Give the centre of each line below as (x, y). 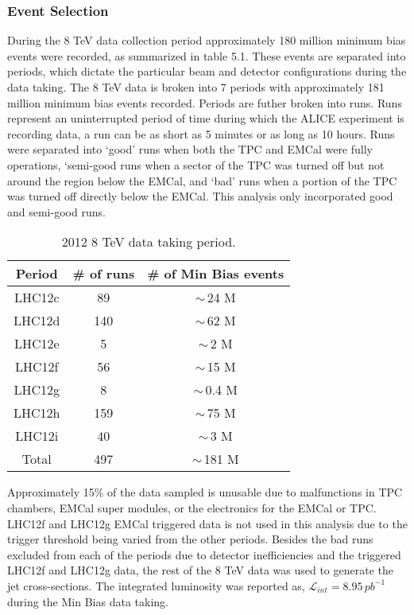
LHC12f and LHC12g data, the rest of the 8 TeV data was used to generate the (200, 570)
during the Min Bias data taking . (88, 601)
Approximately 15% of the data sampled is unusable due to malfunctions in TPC (205, 492)
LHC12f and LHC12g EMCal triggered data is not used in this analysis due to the (207, 523)
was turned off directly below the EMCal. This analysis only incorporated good (200, 196)
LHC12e (37, 344)
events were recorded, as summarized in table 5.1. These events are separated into (207, 55)
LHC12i (37, 436)
